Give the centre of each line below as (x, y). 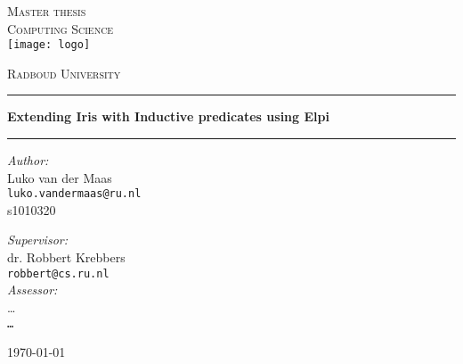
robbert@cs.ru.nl (58, 273)
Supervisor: (37, 240)
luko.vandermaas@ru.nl (74, 194)
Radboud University (64, 73)
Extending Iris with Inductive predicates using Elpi (168, 116)
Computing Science (61, 28)
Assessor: (32, 290)
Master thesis (47, 11)
